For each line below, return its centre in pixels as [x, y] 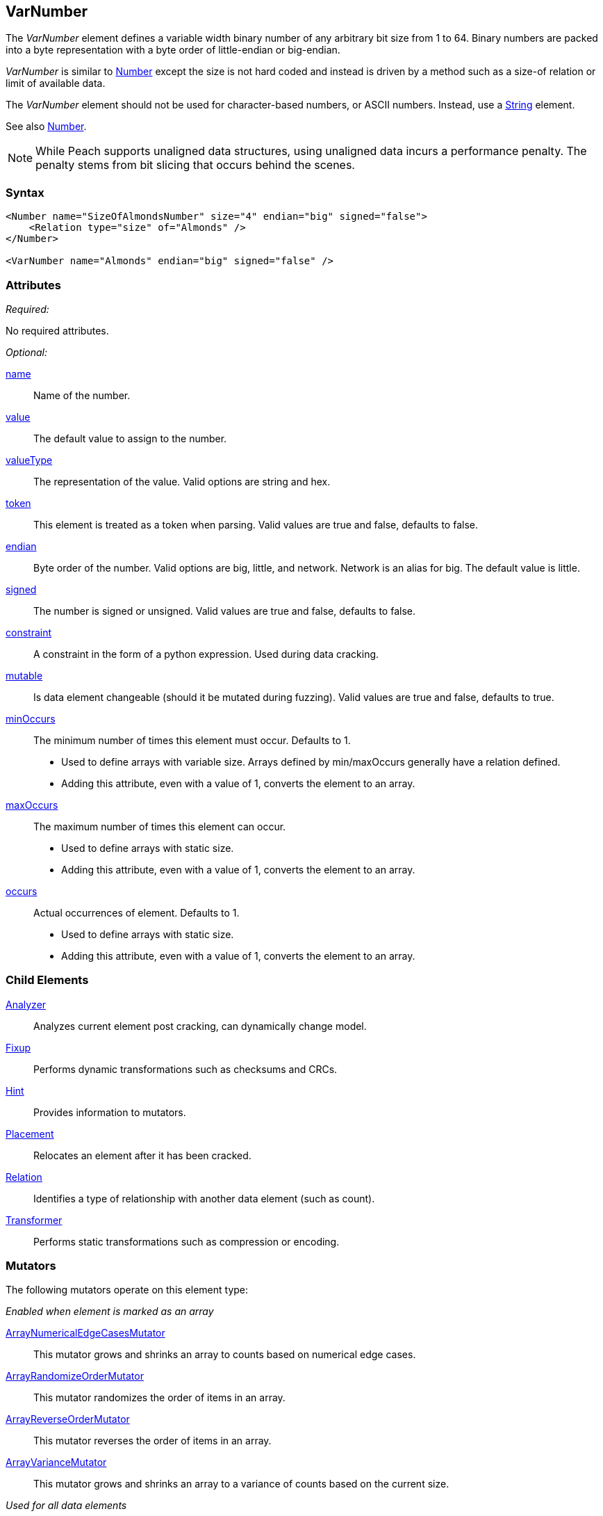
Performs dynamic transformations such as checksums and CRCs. [185, 1069]
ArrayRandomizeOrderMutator [75, 1376]
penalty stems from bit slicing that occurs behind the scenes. [195, 165]
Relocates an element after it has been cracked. [142, 1155]
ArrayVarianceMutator [56, 1462]
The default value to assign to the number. [130, 438]
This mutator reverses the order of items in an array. [152, 1441]
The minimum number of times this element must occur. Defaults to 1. [192, 740]
